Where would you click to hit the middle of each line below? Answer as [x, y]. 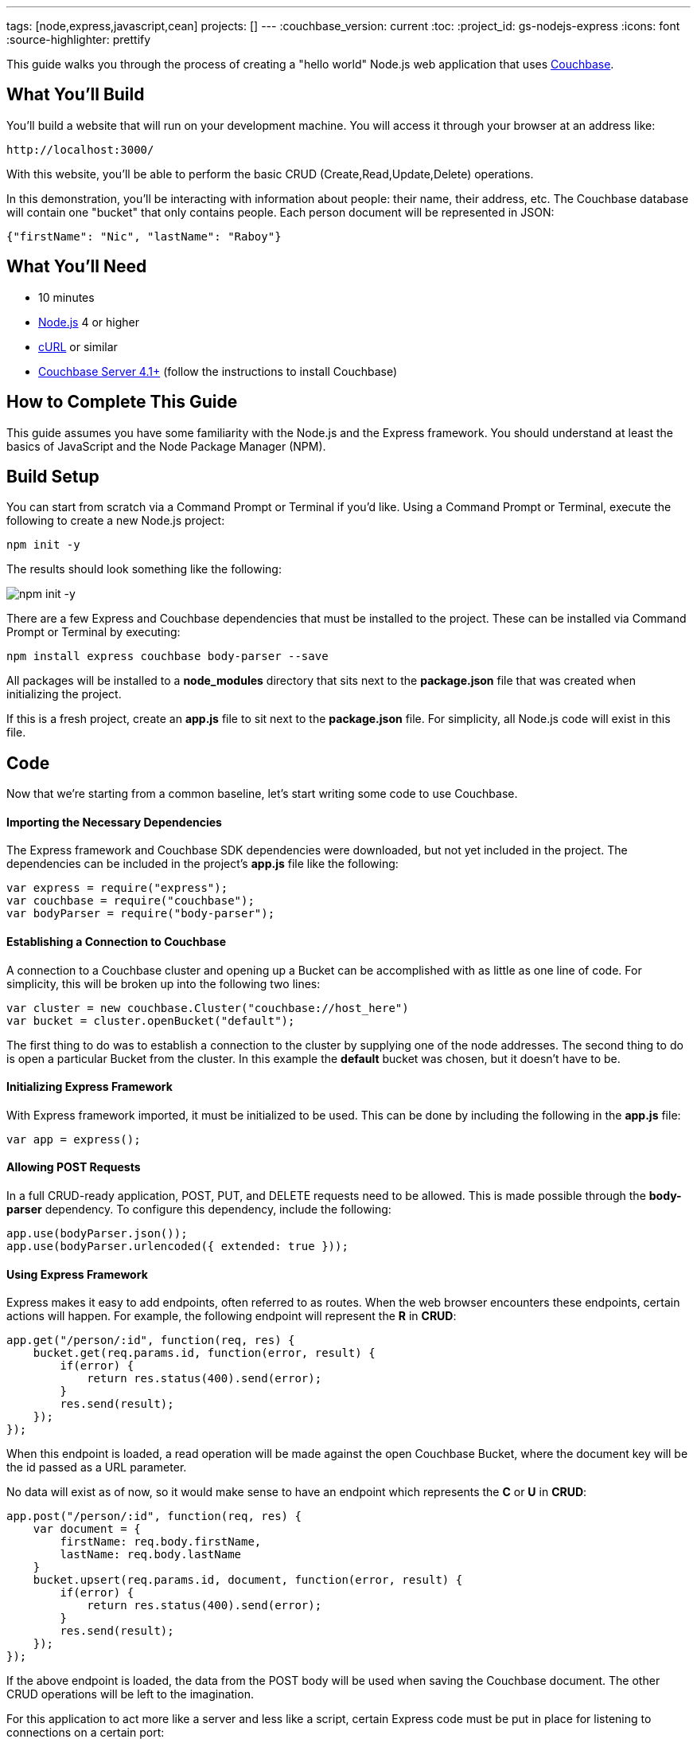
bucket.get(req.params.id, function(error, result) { [204, 1353]
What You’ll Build [76, 95]
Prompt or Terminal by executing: [93, 632]
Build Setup [53, 476]
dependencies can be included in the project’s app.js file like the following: [202, 864]
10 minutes [66, 297]
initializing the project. [64, 694]
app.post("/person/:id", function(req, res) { [154, 1516]
